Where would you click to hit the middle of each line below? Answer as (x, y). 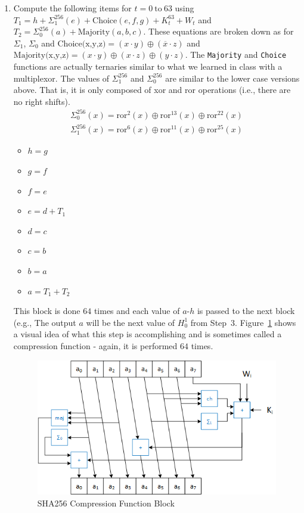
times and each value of (137, 311)
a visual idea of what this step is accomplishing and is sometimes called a (148, 334)
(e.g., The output (45, 322)
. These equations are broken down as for (218, 31)
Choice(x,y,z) (82, 44)
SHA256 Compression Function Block (106, 503)
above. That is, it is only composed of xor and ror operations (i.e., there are (152, 90)
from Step (209, 322)
